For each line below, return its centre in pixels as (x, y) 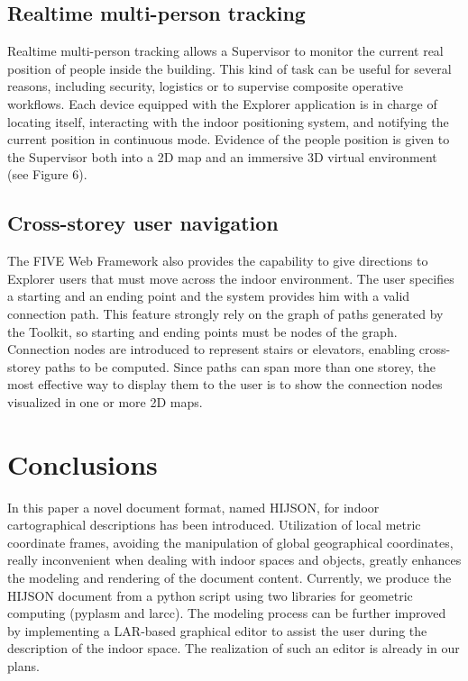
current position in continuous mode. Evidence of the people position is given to (229, 139)
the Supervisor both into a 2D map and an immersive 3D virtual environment (222, 156)
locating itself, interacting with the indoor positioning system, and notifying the (228, 121)
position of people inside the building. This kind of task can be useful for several (229, 68)
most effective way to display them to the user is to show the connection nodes (225, 384)
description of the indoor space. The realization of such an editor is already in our (234, 648)
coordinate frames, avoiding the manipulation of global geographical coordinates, (230, 542)
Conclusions (83, 463)
